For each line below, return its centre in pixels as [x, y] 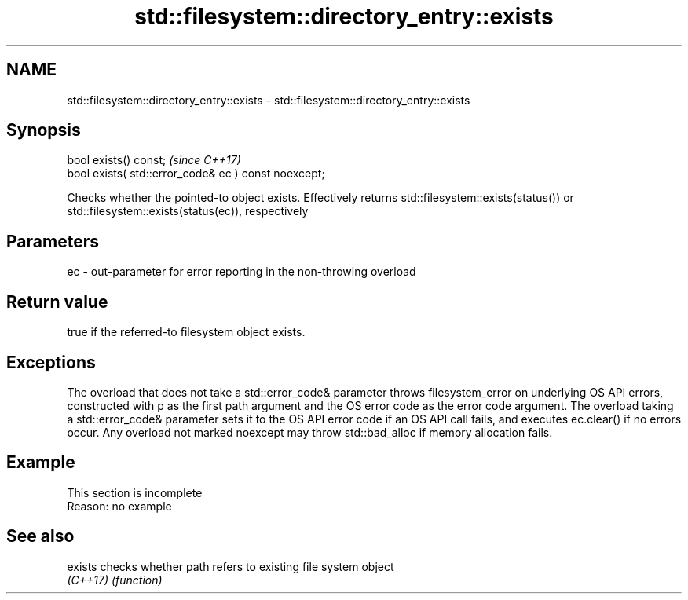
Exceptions [51, 362]
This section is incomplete [135, 492]
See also [40, 536]
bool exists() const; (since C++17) [154, 160]
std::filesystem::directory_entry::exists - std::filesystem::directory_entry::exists [269, 100]
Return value [57, 302]
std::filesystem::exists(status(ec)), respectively [188, 211]
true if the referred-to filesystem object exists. [186, 332]
